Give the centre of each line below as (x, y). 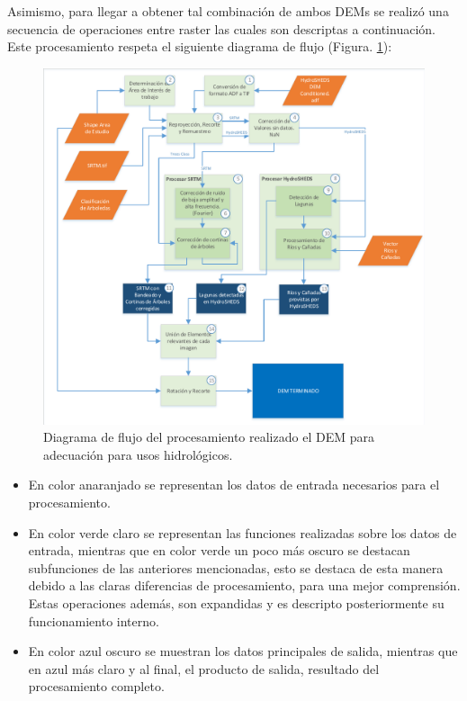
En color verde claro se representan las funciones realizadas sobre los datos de (242, 532)
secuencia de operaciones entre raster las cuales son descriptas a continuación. (221, 28)
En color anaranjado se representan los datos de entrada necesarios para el (234, 485)
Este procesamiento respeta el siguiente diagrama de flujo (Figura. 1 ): (200, 46)
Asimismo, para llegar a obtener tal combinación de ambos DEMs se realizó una (228, 11)
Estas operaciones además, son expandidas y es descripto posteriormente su (236, 602)
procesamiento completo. (96, 686)
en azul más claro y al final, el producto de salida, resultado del (204, 668)
